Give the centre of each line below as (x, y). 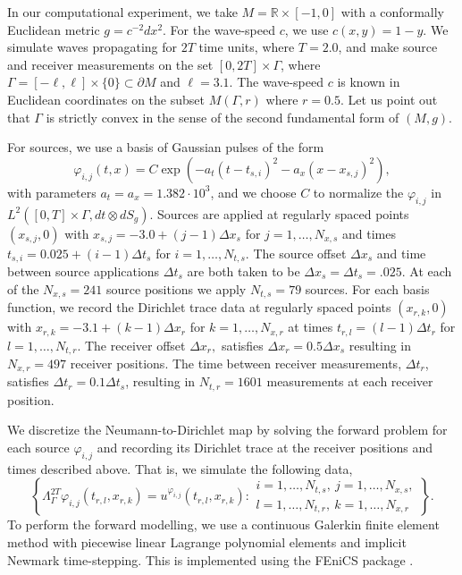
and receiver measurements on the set (110, 64)
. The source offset (296, 253)
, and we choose (253, 192)
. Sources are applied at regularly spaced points (279, 213)
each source (38, 448)
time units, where (247, 47)
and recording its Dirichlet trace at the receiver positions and (265, 448)
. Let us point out (389, 99)
